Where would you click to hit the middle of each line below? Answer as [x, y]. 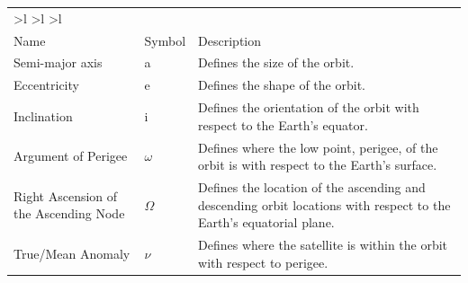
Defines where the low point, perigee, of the [318, 147]
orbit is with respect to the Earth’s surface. [318, 165]
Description [230, 40]
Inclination [43, 115]
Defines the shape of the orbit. [282, 85]
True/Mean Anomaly [72, 253]
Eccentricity [46, 85]
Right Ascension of [66, 195]
